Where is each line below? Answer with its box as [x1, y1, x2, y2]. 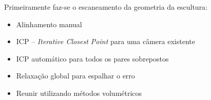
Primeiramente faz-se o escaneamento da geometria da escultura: [4, 2, 208, 12]
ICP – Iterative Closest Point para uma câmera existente [16, 36, 195, 47]
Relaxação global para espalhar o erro [16, 70, 135, 81]
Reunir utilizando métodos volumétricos [16, 87, 142, 98]
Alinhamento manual [16, 18, 82, 29]
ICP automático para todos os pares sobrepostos [16, 53, 169, 64]
